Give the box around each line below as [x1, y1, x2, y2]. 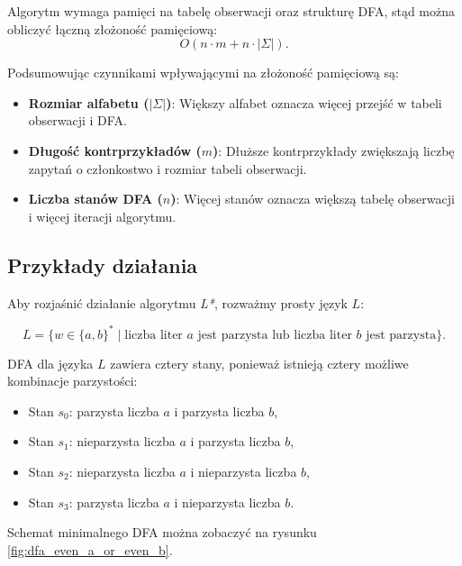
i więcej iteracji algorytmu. [28, 206, 177, 225]
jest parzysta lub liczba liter [197, 328, 352, 342]
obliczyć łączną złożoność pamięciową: [7, 19, 218, 38]
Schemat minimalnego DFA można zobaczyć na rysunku [7, 523, 317, 542]
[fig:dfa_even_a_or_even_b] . [7, 540, 173, 559]
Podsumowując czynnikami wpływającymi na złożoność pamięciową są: [7, 63, 399, 82]
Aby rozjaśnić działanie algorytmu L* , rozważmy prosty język [7, 293, 348, 312]
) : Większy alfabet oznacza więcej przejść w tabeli [166, 93, 442, 112]
